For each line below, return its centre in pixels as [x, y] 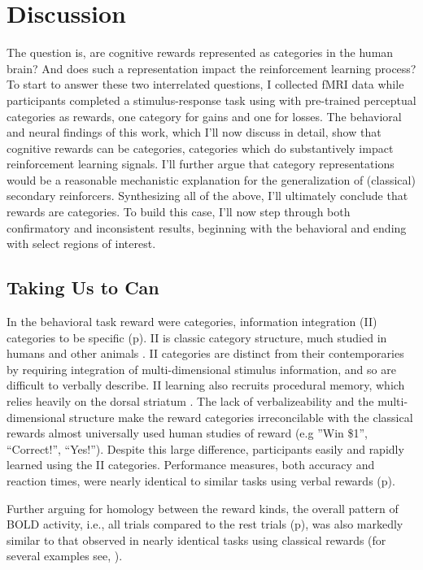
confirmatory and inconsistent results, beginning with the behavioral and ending [207, 227]
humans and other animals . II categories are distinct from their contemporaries [205, 353]
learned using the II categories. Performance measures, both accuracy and [191, 465]
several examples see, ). [65, 556]
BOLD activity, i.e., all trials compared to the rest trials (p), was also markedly [205, 524]
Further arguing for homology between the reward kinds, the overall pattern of [203, 508]
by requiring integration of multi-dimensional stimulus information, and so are [201, 369]
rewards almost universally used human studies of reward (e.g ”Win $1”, [187, 433]
